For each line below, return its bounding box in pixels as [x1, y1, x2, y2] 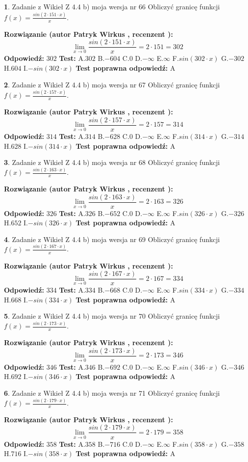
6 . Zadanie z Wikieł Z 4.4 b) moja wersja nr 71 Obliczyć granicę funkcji [4, 388, 220, 398]
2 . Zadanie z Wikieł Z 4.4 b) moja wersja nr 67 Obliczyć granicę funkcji [4, 79, 220, 89]
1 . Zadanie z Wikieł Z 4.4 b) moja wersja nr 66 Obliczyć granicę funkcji [4, 1, 220, 11]
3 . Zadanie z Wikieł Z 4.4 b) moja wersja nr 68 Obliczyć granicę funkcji [4, 157, 220, 167]
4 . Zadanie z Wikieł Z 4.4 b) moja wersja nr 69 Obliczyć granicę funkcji [4, 234, 220, 244]
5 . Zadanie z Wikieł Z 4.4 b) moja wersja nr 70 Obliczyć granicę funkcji [4, 311, 220, 321]
